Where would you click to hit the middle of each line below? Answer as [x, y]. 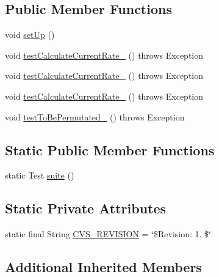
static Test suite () [40, 175]
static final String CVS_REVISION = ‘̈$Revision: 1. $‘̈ [108, 234]
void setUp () [30, 35]
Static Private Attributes [86, 208]
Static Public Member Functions [110, 150]
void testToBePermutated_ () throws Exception [95, 116]
